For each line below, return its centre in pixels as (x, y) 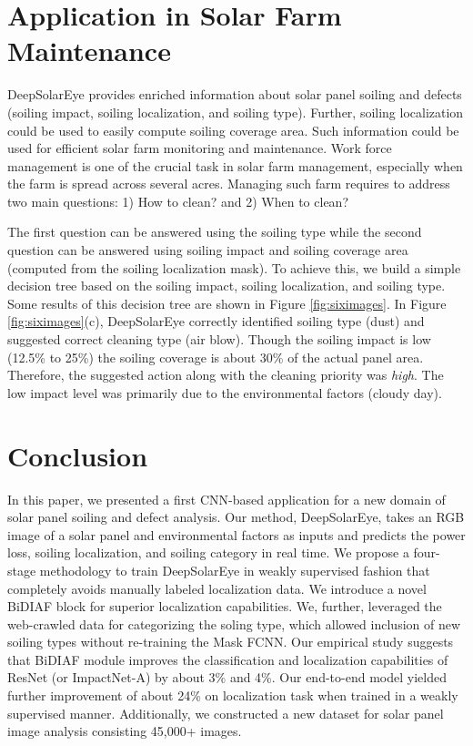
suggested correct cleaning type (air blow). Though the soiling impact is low (219, 339)
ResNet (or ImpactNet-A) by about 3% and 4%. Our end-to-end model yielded (227, 677)
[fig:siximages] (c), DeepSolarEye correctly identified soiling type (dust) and (216, 321)
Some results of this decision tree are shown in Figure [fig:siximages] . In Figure (227, 303)
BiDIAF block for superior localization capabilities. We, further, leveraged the (225, 606)
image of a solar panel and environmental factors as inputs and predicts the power (236, 534)
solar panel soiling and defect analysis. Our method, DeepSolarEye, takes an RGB (236, 517)
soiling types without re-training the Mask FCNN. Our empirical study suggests (231, 642)
